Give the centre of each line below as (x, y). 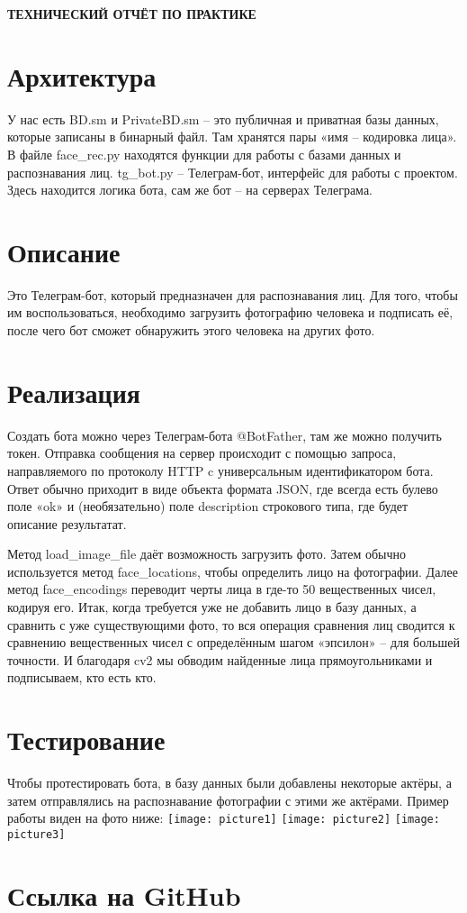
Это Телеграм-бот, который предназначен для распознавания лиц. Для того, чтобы (233, 294)
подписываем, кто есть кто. (82, 677)
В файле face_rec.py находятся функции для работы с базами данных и (204, 154)
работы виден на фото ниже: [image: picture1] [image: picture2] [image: (224, 818)
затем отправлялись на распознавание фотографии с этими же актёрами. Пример (228, 800)
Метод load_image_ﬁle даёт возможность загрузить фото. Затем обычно (207, 554)
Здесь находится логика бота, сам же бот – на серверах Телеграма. (190, 190)
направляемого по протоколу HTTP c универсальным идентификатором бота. (220, 470)
